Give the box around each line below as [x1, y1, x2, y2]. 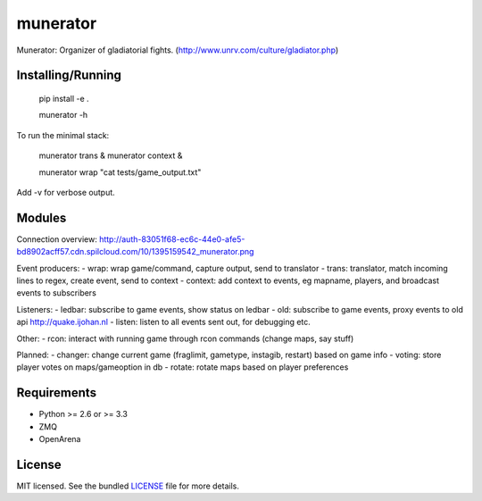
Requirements [16, 385, 97, 401]
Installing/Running [16, 68, 122, 83]
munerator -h [38, 110, 88, 121]
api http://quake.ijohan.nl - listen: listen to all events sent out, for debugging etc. [16, 317, 312, 328]
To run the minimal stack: [16, 129, 110, 140]
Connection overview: [16, 233, 97, 245]
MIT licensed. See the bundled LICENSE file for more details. [16, 480, 240, 491]
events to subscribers [16, 288, 97, 298]
